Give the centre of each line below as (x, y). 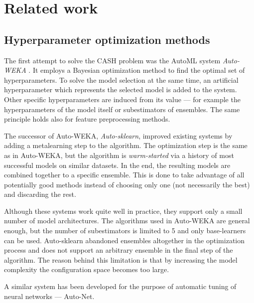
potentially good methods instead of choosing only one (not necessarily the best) (127, 184)
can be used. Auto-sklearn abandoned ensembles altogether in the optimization (124, 240)
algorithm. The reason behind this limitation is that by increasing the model (121, 259)
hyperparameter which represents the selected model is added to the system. (121, 89)
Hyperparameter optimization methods (107, 39)
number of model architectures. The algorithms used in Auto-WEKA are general (127, 221)
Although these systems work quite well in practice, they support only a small (123, 211)
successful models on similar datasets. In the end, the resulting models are (117, 165)
